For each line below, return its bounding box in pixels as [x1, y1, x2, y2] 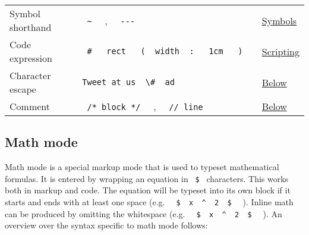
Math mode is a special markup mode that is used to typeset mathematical [5, 161, 279, 173]
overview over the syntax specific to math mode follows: [5, 219, 208, 231]
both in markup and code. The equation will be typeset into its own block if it [5, 184, 291, 196]
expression [10, 51, 52, 65]
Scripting [261, 44, 299, 58]
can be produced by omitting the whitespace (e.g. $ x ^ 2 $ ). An [5, 207, 282, 220]
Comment [10, 99, 50, 113]
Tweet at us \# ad [82, 77, 175, 87]
